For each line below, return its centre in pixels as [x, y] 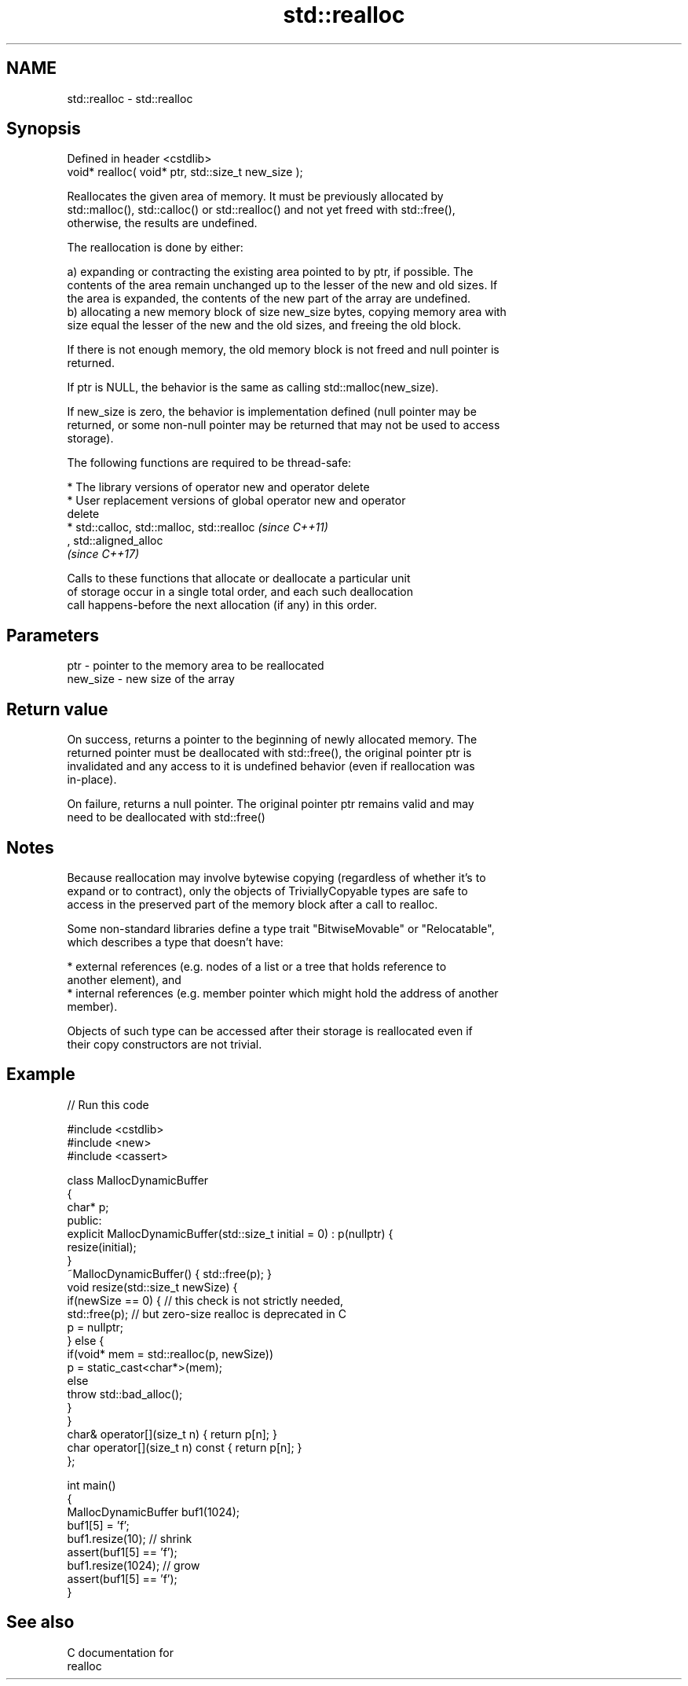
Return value [57, 709]
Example [41, 1074]
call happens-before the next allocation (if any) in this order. [222, 605]
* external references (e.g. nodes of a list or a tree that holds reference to [257, 966]
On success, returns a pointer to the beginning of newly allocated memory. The [272, 740]
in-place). [92, 780]
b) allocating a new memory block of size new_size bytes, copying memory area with [287, 312]
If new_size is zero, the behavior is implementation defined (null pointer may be [272, 412]
